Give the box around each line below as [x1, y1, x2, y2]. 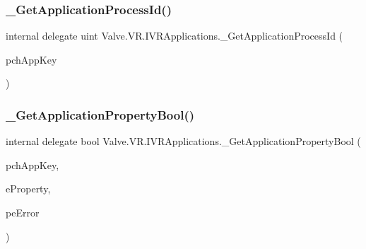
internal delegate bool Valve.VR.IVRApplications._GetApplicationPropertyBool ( [6, 134, 361, 149]
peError [6, 205, 40, 219]
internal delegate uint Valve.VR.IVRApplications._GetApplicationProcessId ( [6, 28, 343, 43]
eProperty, [6, 181, 51, 196]
